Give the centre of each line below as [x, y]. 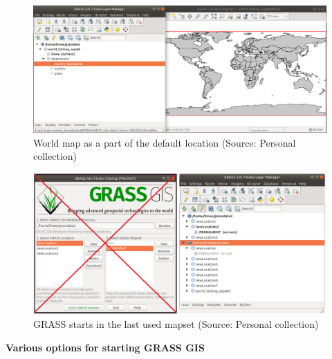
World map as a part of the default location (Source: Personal [165, 142]
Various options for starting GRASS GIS [105, 347]
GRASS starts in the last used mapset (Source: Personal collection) [176, 324]
